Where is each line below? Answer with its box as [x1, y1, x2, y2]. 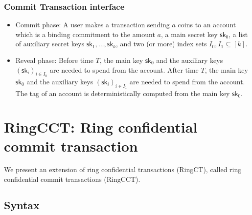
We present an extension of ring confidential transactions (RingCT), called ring [4, 164, 242, 174]
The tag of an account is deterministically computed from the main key [15, 88, 230, 98]
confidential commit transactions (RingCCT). [4, 174, 140, 184]
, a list [229, 29, 248, 39]
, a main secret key [161, 29, 218, 39]
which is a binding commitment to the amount [15, 29, 155, 39]
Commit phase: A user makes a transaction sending [15, 20, 170, 30]
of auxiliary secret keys [15, 39, 85, 49]
